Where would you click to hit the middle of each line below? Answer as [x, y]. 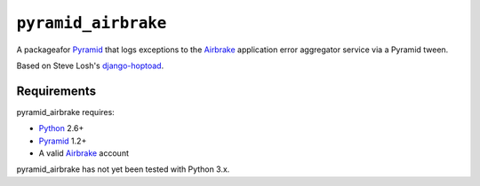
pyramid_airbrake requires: [65, 112]
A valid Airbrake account [84, 153]
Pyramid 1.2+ [63, 141]
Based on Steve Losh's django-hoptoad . [90, 66]
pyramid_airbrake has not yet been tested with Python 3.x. [123, 169]
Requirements [56, 91]
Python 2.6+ [61, 128]
